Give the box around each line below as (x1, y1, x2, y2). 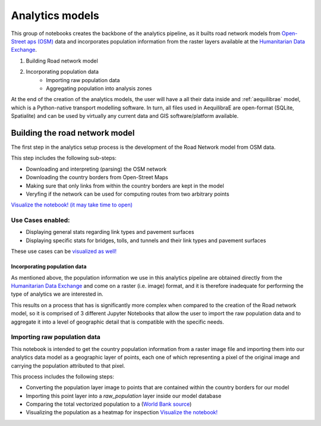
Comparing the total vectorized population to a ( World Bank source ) (26, 400, 192, 408)
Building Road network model (26, 57, 98, 64)
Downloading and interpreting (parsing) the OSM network (26, 165, 167, 173)
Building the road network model (11, 128, 135, 138)
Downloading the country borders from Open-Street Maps (26, 174, 169, 181)
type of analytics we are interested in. (11, 290, 103, 297)
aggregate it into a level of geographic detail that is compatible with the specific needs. (11, 318, 224, 325)
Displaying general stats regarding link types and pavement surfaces (26, 228, 194, 236)
